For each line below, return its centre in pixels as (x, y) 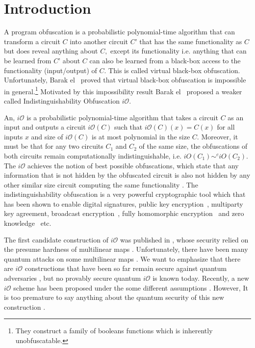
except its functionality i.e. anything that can (178, 51)
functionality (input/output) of (51, 70)
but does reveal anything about (51, 51)
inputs (13, 136)
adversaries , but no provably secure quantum (73, 278)
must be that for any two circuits (54, 146)
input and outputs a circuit (45, 127)
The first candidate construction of (56, 239)
